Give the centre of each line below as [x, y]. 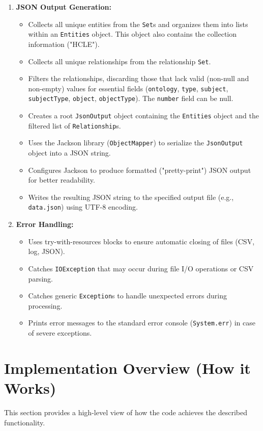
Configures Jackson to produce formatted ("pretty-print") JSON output [140, 170]
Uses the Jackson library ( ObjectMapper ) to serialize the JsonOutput [136, 143]
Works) [30, 387]
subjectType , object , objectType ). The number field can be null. [131, 98]
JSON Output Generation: [64, 7]
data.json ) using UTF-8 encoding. [83, 207]
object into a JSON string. [69, 153]
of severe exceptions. [60, 333]
